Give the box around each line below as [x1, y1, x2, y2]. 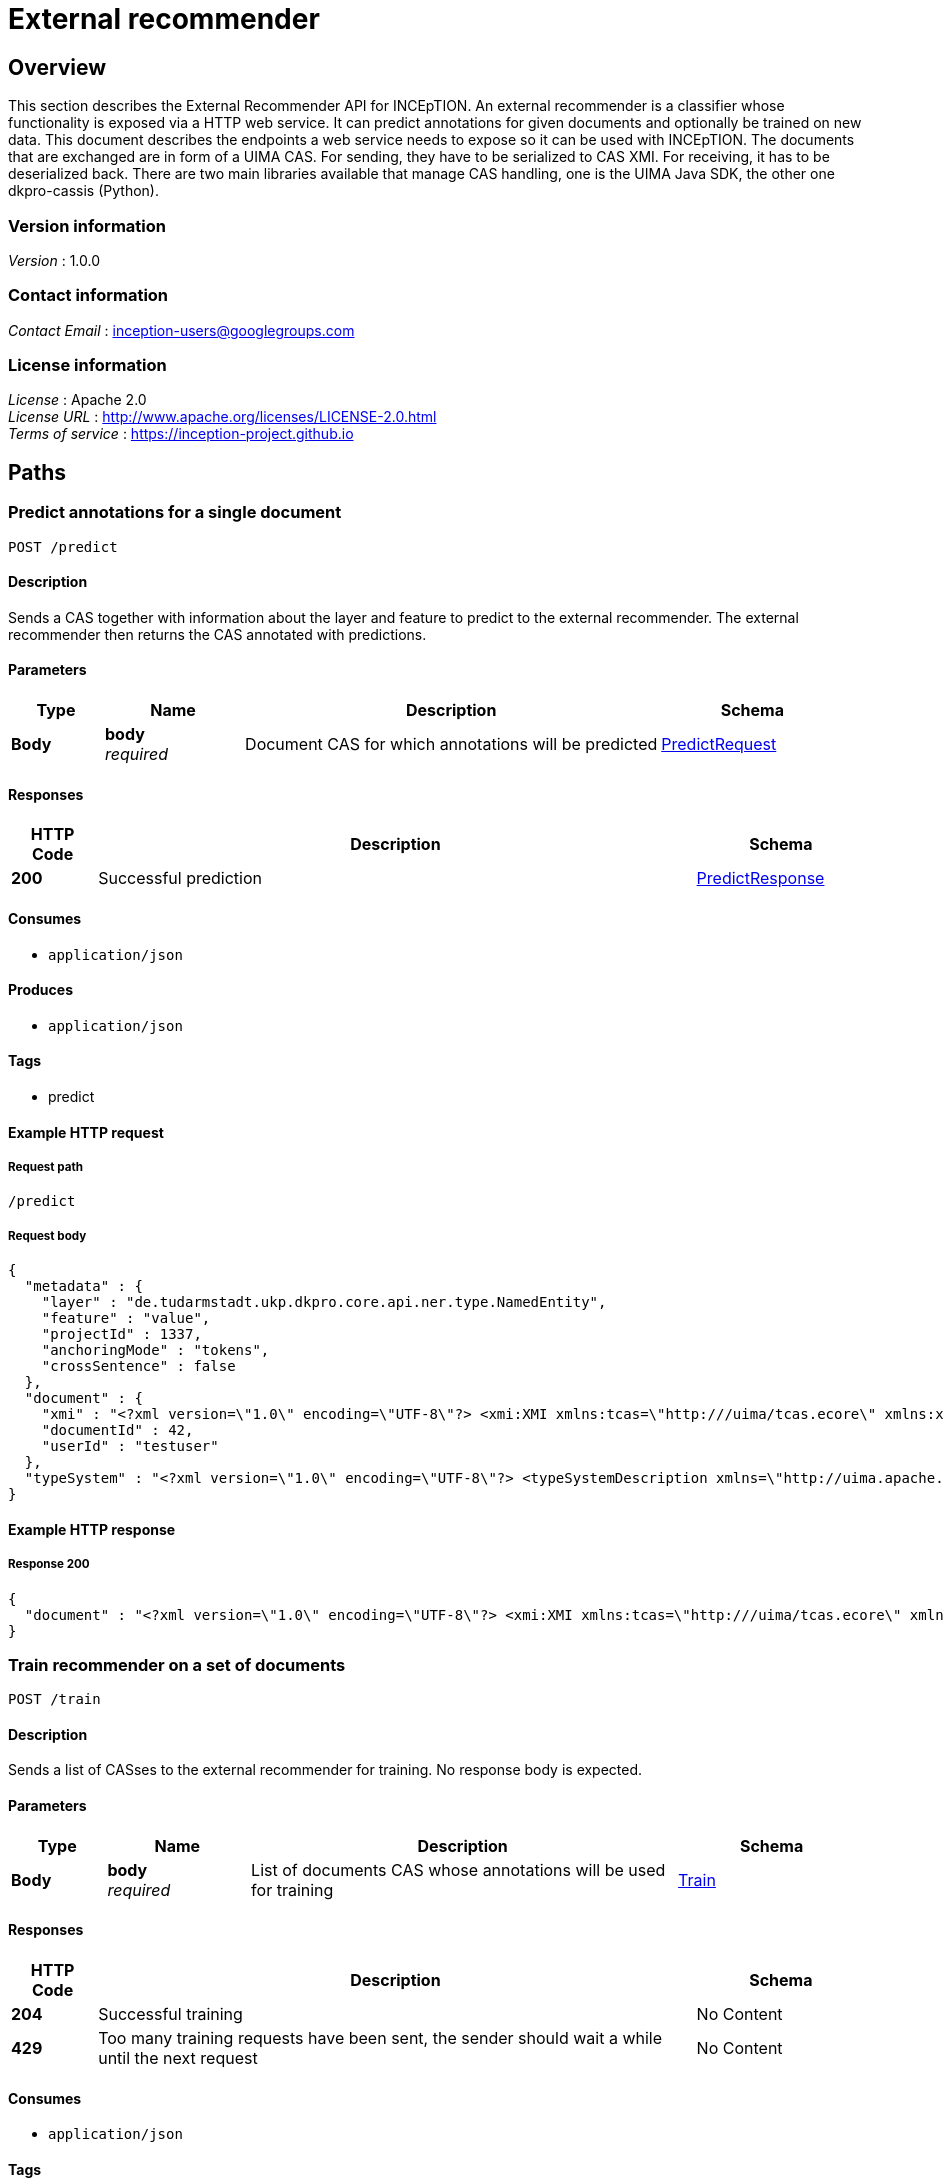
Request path [8, 1159, 84, 1174]
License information [8, 355, 167, 376]
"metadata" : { [24, 1278, 143, 1295]
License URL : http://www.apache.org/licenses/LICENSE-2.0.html [8, 408, 437, 426]
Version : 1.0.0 [8, 251, 101, 269]
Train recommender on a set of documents [8, 1654, 346, 1675]
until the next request [98, 2047, 258, 2068]
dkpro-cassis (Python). [8, 182, 159, 200]
